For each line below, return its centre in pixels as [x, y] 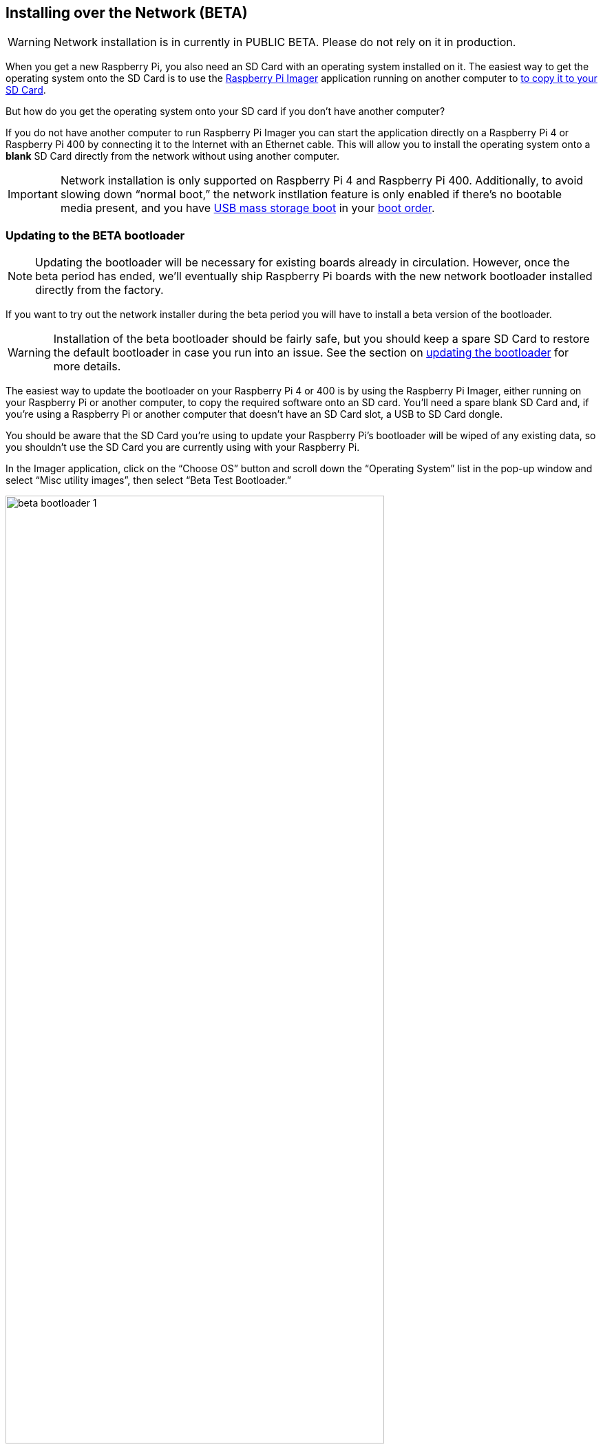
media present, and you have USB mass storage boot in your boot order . [247, 208]
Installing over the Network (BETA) [127, 13]
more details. [87, 367]
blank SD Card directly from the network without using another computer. [172, 156]
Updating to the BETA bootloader [95, 235]
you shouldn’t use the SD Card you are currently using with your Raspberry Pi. [183, 447]
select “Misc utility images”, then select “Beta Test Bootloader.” [148, 480]
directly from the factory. [99, 290]
